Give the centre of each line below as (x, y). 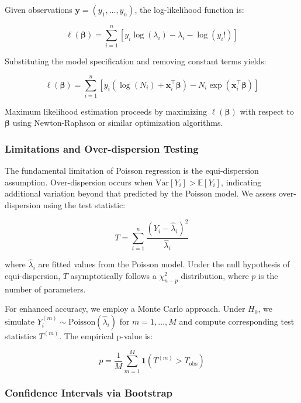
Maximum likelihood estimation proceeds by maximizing (106, 111)
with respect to (267, 111)
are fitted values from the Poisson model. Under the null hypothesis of (164, 264)
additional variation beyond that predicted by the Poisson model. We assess (141, 193)
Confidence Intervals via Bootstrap (89, 393)
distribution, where (215, 275)
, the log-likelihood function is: (189, 9)
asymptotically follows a (113, 275)
